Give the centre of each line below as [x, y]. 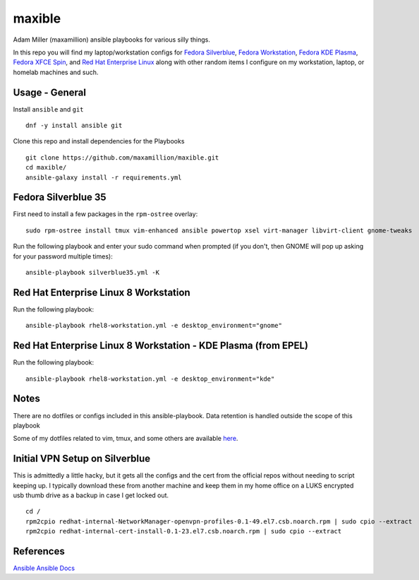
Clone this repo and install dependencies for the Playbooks [99, 141]
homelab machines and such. [56, 72]
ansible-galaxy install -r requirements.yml [104, 177]
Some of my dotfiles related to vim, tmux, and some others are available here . [126, 439]
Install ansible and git [48, 109]
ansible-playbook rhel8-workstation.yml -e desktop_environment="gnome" [154, 326]
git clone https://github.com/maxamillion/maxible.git [122, 158]
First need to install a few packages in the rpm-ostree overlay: [105, 214]
